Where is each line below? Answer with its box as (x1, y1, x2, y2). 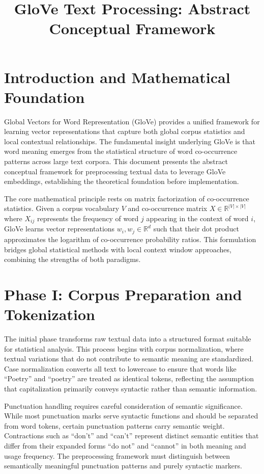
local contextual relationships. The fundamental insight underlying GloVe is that (4, 136, 256, 146)
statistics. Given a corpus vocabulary (4, 203, 120, 214)
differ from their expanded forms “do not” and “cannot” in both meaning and (4, 440, 246, 451)
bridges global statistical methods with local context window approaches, (4, 244, 231, 254)
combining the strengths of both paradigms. (4, 254, 141, 265)
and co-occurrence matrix (128, 203, 208, 214)
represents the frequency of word (37, 213, 139, 224)
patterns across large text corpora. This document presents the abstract (4, 156, 228, 167)
